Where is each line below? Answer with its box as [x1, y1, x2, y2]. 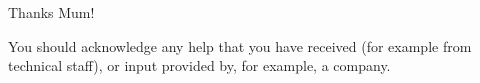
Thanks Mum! [8, 2, 95, 22]
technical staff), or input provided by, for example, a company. [8, 55, 391, 76]
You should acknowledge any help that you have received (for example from [8, 35, 472, 56]
